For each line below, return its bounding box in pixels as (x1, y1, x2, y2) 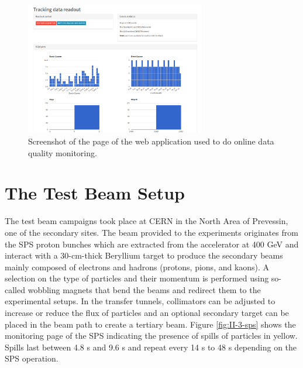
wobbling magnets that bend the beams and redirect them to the (27, 283, 261, 295)
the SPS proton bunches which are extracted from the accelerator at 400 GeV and (5, 238, 299, 250)
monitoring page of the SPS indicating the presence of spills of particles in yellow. (5, 329, 298, 342)
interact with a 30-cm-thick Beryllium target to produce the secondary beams (5, 249, 283, 262)
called (5, 283, 25, 295)
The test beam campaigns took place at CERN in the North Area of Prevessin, (5, 215, 288, 227)
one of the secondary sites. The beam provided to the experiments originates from (5, 226, 298, 238)
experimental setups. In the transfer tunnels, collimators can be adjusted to (5, 295, 276, 307)
